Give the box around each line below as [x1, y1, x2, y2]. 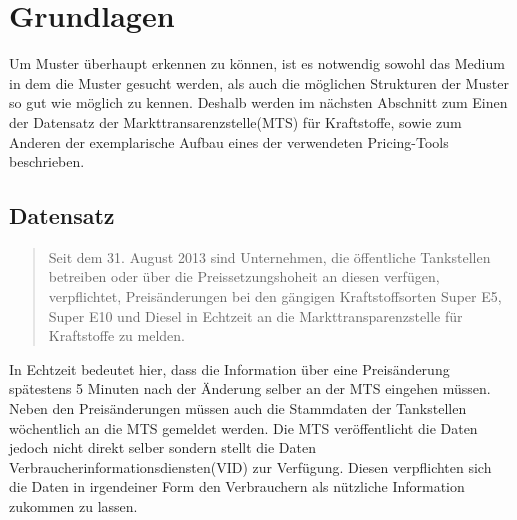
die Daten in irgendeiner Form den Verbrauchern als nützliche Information [9, 476, 465, 497]
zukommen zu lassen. [9, 496, 138, 517]
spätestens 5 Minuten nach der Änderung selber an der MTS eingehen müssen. [9, 378, 491, 399]
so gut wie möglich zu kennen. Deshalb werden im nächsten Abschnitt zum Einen [9, 92, 508, 113]
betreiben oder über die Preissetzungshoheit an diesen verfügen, [48, 266, 440, 287]
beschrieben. [9, 151, 85, 172]
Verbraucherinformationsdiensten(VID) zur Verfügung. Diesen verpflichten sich [9, 456, 492, 477]
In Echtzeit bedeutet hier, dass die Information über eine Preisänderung [9, 358, 450, 379]
